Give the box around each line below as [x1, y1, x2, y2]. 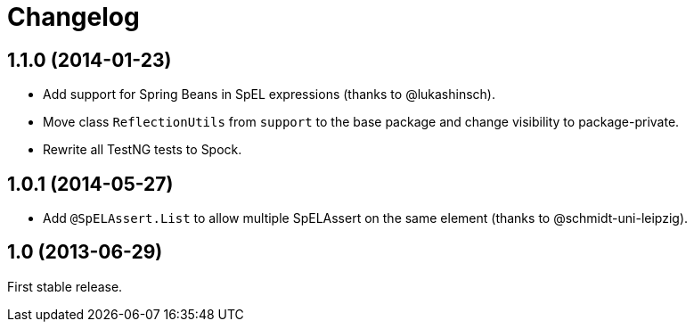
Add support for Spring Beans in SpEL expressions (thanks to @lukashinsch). [43, 86, 495, 103]
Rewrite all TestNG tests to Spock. [43, 142, 242, 158]
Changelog [7, 2, 140, 32]
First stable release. [7, 278, 123, 294]
